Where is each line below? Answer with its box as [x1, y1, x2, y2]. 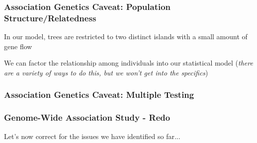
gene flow [4, 41, 32, 51]
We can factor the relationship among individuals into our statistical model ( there [4, 58, 253, 68]
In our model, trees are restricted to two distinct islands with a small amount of [4, 31, 248, 42]
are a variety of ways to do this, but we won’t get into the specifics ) [4, 67, 208, 77]
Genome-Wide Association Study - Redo [4, 111, 171, 124]
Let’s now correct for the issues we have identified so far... [4, 131, 180, 141]
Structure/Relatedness [4, 11, 96, 24]
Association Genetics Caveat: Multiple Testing [4, 88, 194, 101]
